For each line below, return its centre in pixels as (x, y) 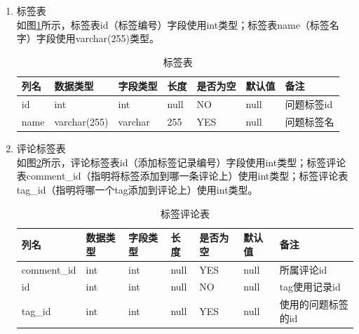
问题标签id (309, 104)
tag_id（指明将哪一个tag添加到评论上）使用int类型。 (137, 189)
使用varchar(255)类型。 (107, 38)
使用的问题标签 (314, 304)
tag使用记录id (310, 287)
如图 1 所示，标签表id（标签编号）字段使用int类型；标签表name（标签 (173, 24)
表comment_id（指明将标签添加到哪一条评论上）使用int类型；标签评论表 (182, 176)
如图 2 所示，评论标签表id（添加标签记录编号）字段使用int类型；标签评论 (181, 162)
